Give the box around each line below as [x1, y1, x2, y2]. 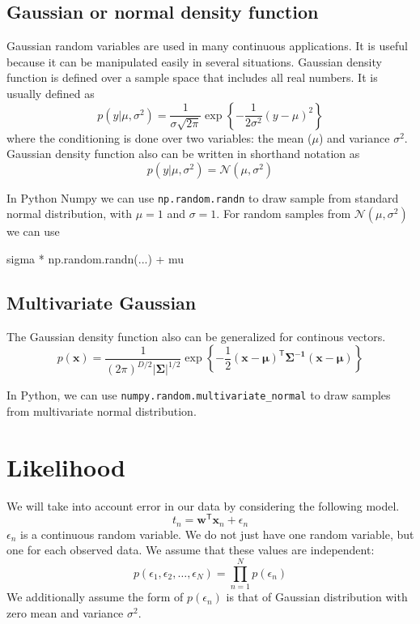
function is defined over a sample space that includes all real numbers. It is [6, 69, 378, 86]
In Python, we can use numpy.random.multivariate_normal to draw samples [6, 387, 391, 404]
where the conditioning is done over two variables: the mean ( [6, 129, 312, 146]
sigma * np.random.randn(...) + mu [6, 250, 185, 267]
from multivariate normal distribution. [6, 403, 197, 419]
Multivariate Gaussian [6, 290, 197, 314]
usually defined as [6, 84, 95, 101]
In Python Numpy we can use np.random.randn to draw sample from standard [6, 189, 399, 206]
